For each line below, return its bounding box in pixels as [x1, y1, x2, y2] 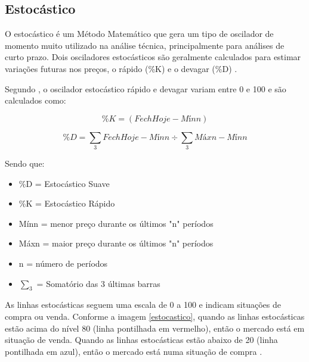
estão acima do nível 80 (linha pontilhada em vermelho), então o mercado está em [5, 322, 305, 334]
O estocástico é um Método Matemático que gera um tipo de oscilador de [5, 27, 274, 40]
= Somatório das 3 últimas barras [36, 277, 160, 289]
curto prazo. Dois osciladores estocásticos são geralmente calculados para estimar [5, 51, 301, 63]
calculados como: [5, 94, 66, 107]
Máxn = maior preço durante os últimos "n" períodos [18, 237, 214, 249]
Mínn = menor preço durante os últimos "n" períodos [18, 217, 214, 229]
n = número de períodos [18, 257, 108, 270]
